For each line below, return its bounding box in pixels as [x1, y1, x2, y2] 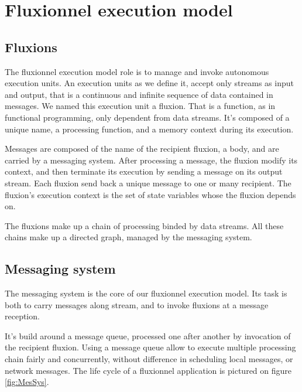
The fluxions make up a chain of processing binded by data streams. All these [5, 219, 284, 231]
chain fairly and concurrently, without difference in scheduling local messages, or [5, 353, 293, 365]
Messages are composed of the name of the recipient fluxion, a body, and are [5, 142, 279, 155]
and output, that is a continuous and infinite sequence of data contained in [5, 88, 273, 100]
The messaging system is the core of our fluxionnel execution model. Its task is [5, 287, 287, 299]
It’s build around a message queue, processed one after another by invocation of [5, 329, 291, 342]
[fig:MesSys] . [5, 376, 49, 388]
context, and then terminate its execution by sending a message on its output [5, 165, 283, 178]
